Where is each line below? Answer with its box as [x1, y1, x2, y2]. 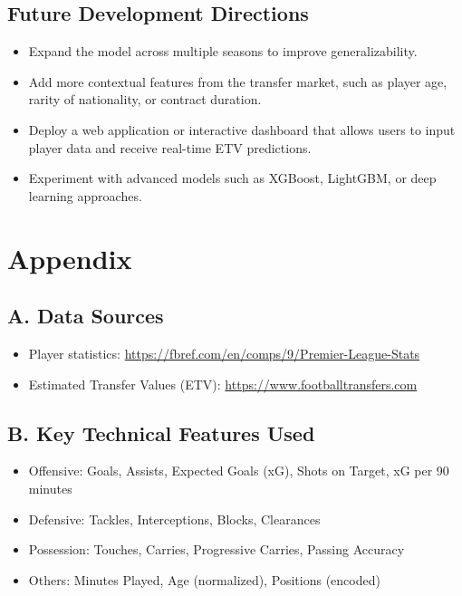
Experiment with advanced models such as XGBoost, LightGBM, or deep [28, 168, 437, 187]
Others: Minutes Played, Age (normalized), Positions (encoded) [28, 570, 380, 589]
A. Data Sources [7, 302, 164, 330]
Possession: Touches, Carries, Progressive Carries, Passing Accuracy [28, 540, 405, 559]
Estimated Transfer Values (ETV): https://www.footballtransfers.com [28, 374, 418, 393]
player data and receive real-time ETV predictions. [28, 138, 312, 157]
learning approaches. [28, 186, 142, 205]
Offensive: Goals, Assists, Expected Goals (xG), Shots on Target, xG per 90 [28, 461, 449, 480]
